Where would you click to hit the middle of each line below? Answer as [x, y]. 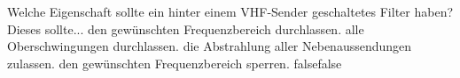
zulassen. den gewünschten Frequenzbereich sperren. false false [175, 63]
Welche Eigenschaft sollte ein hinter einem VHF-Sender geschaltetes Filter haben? [230, 11]
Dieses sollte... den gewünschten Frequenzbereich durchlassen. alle [186, 28]
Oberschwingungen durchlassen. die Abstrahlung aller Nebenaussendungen [210, 46]
